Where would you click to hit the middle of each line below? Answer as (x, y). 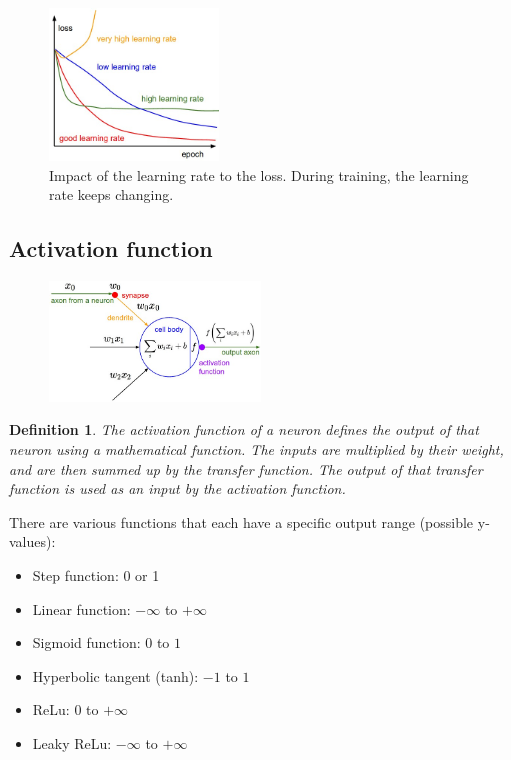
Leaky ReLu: (72, 743)
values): (32, 541)
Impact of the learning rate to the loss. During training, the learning (259, 174)
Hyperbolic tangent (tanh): (115, 675)
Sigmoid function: (86, 642)
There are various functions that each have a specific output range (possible (241, 521)
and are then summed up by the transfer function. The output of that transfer (246, 468)
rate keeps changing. (111, 194)
